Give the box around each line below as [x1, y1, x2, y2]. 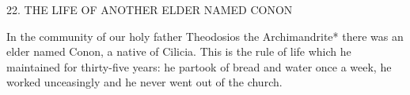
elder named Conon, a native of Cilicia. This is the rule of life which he [6, 43, 351, 60]
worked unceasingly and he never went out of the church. [6, 74, 283, 90]
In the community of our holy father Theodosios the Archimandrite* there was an [6, 27, 404, 44]
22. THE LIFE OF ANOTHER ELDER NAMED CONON [6, 2, 293, 17]
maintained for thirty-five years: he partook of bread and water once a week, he [6, 58, 392, 75]
